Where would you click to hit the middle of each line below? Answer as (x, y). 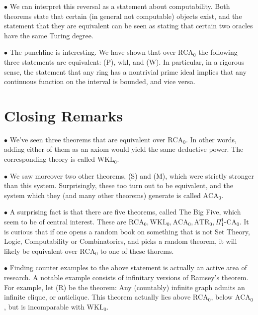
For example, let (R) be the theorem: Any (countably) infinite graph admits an (125, 287)
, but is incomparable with (44, 306)
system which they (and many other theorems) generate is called (102, 195)
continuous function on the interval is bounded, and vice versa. (100, 81)
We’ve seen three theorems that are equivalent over (87, 139)
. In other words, (211, 139)
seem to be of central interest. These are (65, 222)
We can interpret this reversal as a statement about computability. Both (120, 6)
